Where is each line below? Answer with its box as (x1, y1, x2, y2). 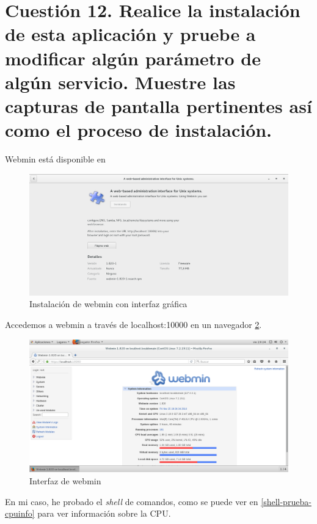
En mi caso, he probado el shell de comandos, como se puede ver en (5, 495, 258, 508)
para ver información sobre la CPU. (37, 507, 171, 520)
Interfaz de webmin (29, 474, 101, 487)
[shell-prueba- (261, 495, 312, 508)
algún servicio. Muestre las (5, 69, 236, 94)
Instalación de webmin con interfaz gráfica (29, 297, 188, 310)
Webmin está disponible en (5, 153, 106, 166)
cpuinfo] (5, 507, 35, 520)
